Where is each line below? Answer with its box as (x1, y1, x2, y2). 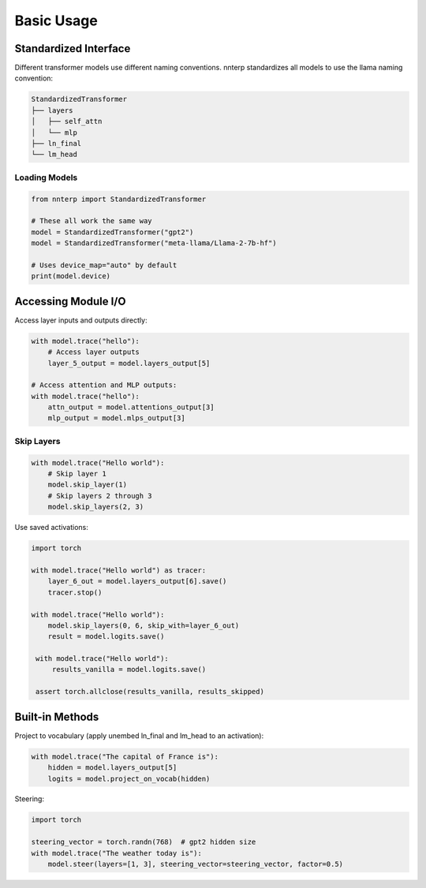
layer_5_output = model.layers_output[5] (47, 359, 211, 368)
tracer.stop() (47, 588, 103, 597)
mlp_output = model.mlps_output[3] (47, 414, 185, 423)
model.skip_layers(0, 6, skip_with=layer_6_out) (47, 621, 240, 630)
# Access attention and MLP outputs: (31, 381, 177, 390)
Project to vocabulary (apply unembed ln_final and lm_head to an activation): (14, 730, 264, 741)
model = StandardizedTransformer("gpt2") (31, 227, 194, 237)
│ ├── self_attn (31, 117, 103, 126)
